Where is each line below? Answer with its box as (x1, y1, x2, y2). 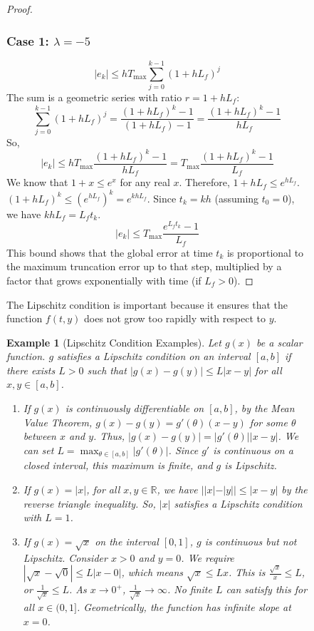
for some (249, 414, 288, 429)
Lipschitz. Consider (23, 550, 108, 565)
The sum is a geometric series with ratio (6, 89, 182, 104)
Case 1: (6, 31, 49, 49)
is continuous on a (213, 442, 293, 457)
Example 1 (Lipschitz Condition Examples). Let (6, 334, 221, 349)
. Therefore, (179, 175, 230, 190)
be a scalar (256, 334, 303, 349)
